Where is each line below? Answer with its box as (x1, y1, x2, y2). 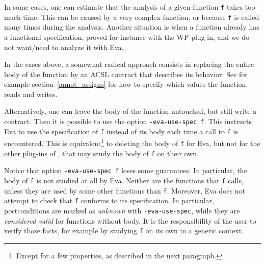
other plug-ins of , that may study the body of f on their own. (4, 148, 199, 158)
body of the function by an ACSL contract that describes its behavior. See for (4, 68, 248, 79)
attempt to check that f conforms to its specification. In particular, (4, 195, 214, 206)
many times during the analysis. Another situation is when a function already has (4, 21, 259, 32)
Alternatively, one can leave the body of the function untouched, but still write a (4, 106, 257, 116)
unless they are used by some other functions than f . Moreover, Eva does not (4, 185, 246, 196)
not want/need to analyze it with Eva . (4, 41, 124, 52)
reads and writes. (4, 88, 58, 99)
